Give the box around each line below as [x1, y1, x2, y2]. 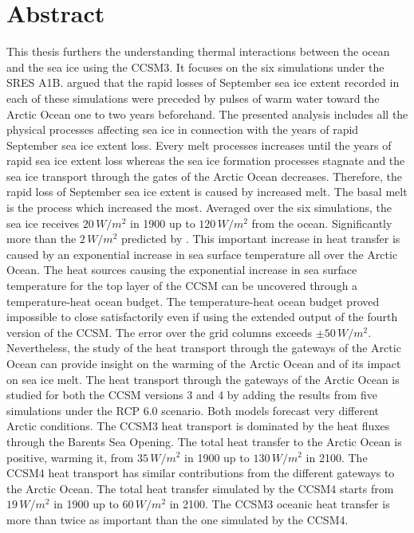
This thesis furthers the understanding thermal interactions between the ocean [6, 43, 390, 60]
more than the [6, 230, 77, 247]
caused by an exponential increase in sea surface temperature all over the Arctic [6, 245, 398, 262]
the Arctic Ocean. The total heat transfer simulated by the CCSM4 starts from [6, 480, 394, 496]
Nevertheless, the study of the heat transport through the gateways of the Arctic [6, 339, 401, 356]
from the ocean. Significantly [251, 214, 392, 231]
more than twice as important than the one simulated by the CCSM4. [6, 511, 349, 527]
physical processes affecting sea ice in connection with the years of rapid [6, 121, 359, 138]
